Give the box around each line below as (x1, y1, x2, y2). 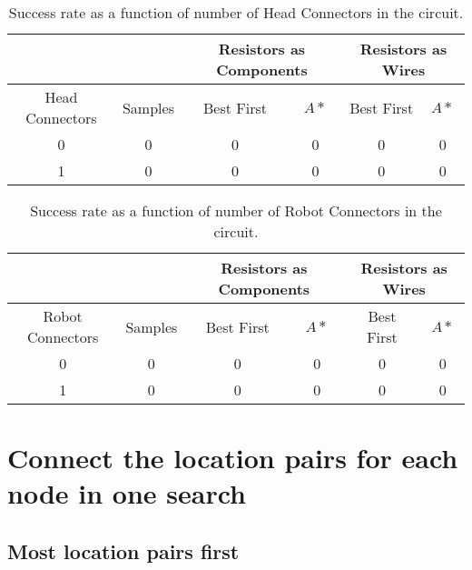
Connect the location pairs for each (7, 439, 458, 476)
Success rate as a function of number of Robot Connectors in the (30, 200, 442, 221)
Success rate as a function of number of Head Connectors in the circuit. (8, 2, 464, 23)
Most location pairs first (7, 536, 240, 565)
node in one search (7, 475, 246, 512)
